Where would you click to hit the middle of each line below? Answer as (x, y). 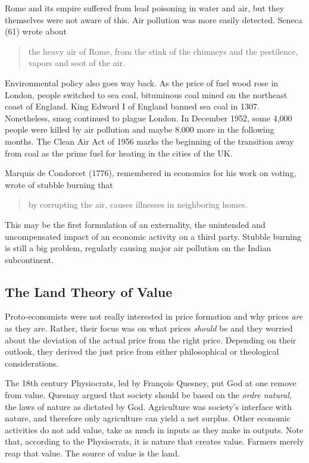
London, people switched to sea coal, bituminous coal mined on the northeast (146, 94)
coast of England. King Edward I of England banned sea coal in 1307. (132, 106)
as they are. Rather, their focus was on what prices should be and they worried (149, 328)
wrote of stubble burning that (59, 184)
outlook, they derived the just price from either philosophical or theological (142, 351)
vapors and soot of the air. (77, 63)
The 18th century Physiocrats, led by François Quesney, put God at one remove (151, 383)
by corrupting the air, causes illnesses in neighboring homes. (138, 204)
